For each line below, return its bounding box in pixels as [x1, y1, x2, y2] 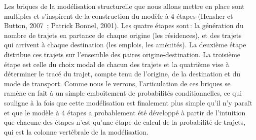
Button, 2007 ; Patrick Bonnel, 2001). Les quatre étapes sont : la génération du [4, 20, 244, 31]
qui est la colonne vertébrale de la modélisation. [4, 126, 148, 137]
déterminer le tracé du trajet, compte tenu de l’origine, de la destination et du [4, 69, 240, 79]
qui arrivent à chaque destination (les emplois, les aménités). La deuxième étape [4, 39, 246, 50]
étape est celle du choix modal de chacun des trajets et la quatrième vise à [4, 59, 229, 69]
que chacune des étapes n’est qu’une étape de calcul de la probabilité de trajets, [4, 117, 246, 127]
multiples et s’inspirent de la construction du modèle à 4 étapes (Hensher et [4, 10, 233, 21]
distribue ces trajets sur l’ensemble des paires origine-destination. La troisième [4, 49, 241, 59]
